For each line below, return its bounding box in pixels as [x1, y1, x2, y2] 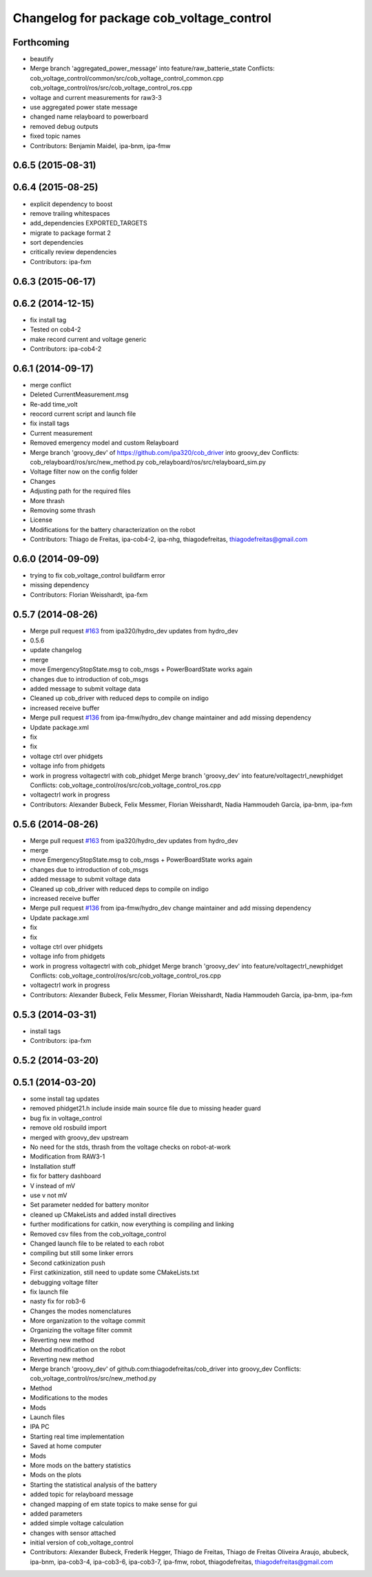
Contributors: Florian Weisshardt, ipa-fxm [30, 590, 148, 599]
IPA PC [30, 1423, 50, 1431]
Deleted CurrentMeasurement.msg [30, 390, 129, 399]
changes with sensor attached [30, 1529, 116, 1537]
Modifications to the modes [30, 1394, 108, 1402]
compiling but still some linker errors [30, 1249, 134, 1257]
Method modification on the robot [30, 1345, 125, 1354]
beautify [30, 55, 54, 63]
